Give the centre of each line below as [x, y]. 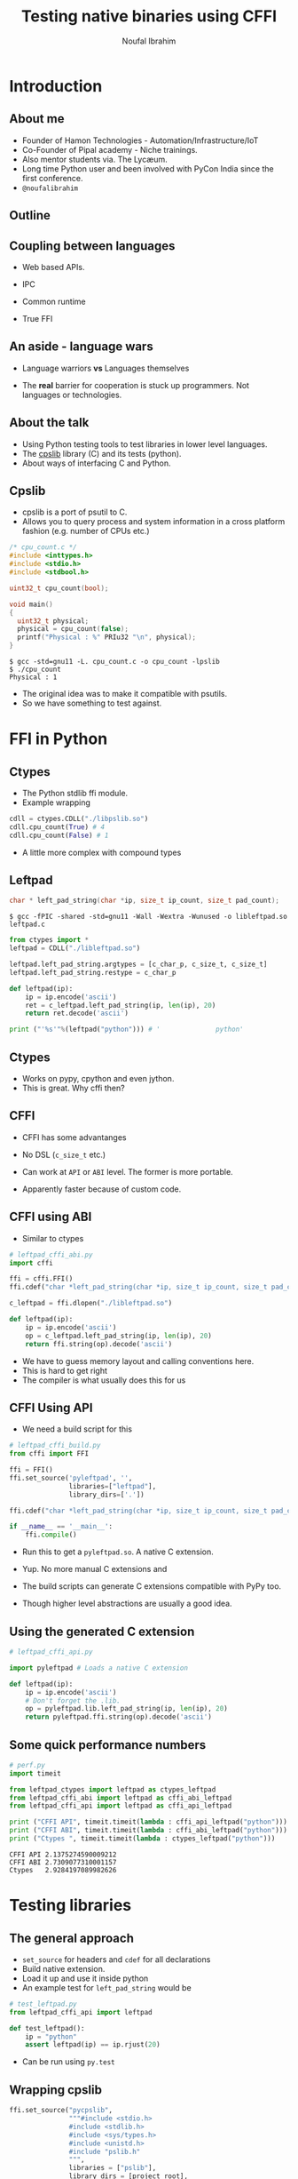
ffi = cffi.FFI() [41, 1279]
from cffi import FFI [49, 1454]
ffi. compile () [51, 1535]
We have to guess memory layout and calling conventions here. [138, 1361]
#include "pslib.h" [105, 2151]
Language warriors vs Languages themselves [106, 368]
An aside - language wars [81, 347]
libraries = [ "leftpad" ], [113, 1486]
